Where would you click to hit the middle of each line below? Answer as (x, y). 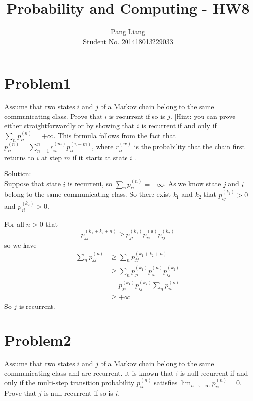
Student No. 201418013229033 (128, 41)
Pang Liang (128, 32)
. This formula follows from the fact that (114, 135)
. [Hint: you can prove (203, 116)
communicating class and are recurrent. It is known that (89, 373)
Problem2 (38, 340)
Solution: (18, 174)
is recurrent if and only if (179, 126)
